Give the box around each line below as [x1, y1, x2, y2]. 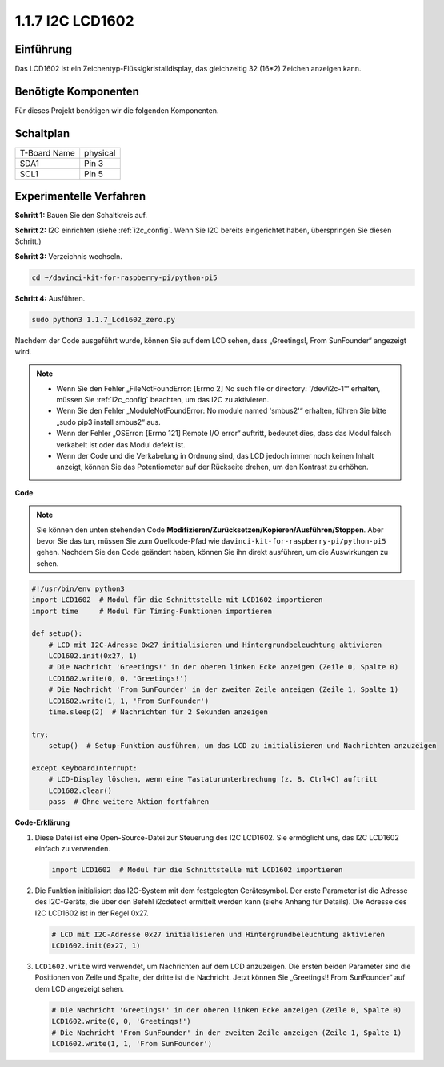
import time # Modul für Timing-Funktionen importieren [31, 606, 273, 616]
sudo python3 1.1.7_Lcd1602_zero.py [31, 315, 176, 324]
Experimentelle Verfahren [14, 189, 146, 204]
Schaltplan [14, 127, 70, 140]
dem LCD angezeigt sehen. [34, 984, 124, 993]
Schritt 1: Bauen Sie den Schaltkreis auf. [14, 211, 148, 220]
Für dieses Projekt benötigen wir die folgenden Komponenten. [14, 105, 219, 115]
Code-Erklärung [14, 818, 70, 827]
